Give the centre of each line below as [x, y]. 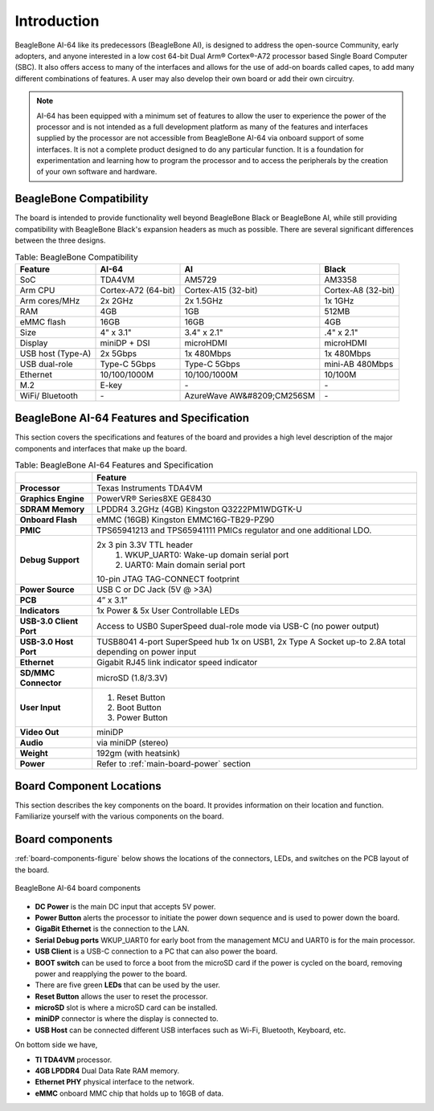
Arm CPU [37, 290]
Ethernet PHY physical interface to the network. [115, 1082]
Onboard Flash [49, 520]
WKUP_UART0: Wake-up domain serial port [207, 554]
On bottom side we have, [56, 1045]
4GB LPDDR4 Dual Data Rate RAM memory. [107, 1071]
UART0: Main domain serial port [185, 565]
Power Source [47, 589]
